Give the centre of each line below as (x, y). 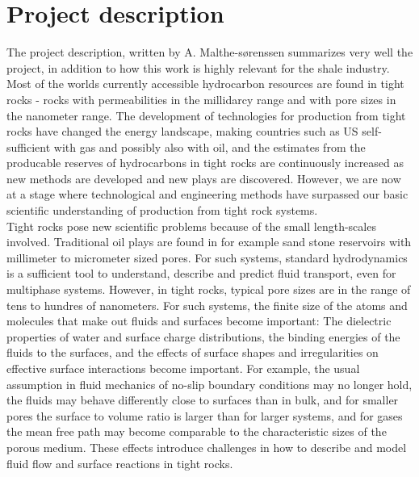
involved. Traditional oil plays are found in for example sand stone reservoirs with (209, 242)
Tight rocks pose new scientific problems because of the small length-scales (191, 226)
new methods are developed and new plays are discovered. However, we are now (204, 178)
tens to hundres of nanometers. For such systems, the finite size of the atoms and (207, 305)
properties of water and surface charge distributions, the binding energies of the (203, 336)
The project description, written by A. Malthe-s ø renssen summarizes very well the (210, 52)
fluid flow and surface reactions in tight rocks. (120, 463)
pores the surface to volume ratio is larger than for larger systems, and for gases (205, 415)
